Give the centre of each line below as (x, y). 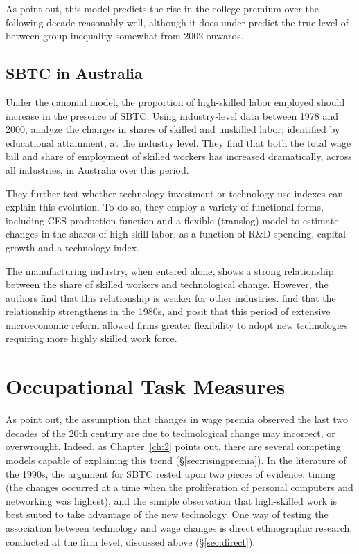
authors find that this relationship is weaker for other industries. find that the (171, 297)
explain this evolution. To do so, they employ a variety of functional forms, (165, 207)
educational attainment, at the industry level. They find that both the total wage (178, 142)
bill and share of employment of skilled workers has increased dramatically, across (179, 156)
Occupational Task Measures (146, 386)
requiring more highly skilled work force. (91, 338)
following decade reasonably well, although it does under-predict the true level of (177, 22)
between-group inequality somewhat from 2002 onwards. (125, 36)
